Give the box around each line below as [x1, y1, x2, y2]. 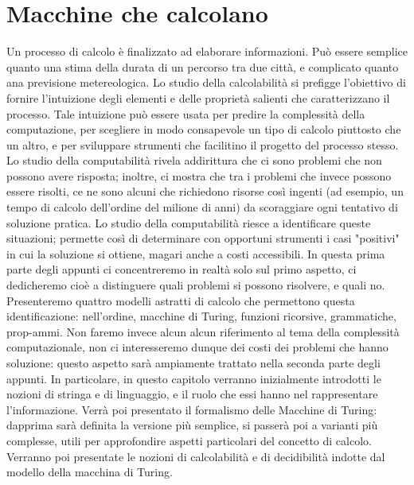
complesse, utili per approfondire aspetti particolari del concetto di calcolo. [6, 432, 372, 448]
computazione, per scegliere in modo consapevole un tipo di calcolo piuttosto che [6, 121, 401, 138]
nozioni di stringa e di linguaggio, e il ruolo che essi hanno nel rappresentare [6, 386, 378, 402]
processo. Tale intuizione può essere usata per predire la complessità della [6, 105, 365, 122]
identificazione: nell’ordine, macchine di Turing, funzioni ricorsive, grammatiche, [6, 308, 396, 324]
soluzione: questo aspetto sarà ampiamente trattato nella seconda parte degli [6, 355, 381, 371]
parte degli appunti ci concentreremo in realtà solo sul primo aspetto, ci [6, 261, 357, 277]
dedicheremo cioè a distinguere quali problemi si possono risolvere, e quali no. [6, 277, 385, 293]
